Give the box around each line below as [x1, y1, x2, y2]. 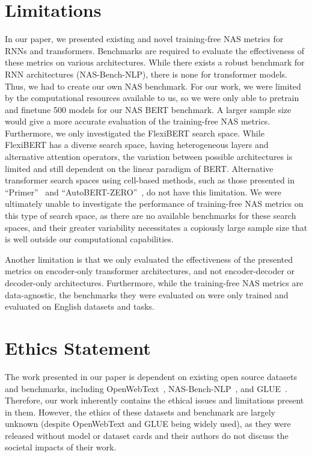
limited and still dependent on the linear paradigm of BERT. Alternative [5, 162, 274, 174]
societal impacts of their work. [5, 441, 117, 453]
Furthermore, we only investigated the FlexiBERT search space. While [5, 126, 265, 139]
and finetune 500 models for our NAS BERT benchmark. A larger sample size [5, 103, 292, 115]
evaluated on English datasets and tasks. [5, 300, 154, 313]
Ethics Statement [5, 335, 151, 360]
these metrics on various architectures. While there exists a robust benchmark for [5, 56, 305, 69]
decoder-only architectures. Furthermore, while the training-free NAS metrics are [5, 277, 304, 289]
